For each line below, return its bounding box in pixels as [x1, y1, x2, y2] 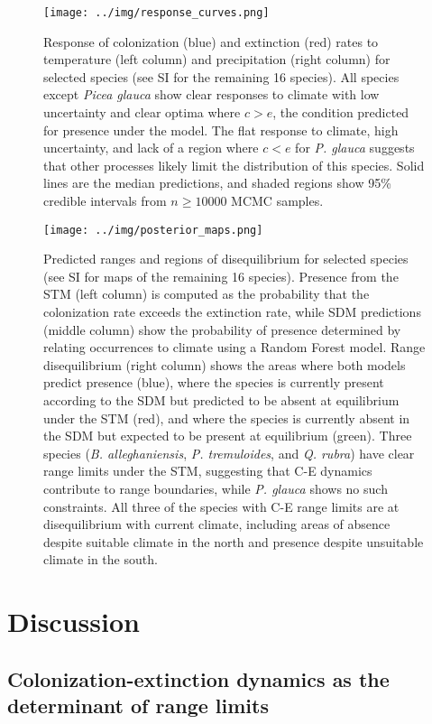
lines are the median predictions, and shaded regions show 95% [43, 173, 391, 192]
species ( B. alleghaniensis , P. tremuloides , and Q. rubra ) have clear [43, 443, 415, 462]
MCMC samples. [231, 191, 324, 209]
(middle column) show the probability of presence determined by [43, 320, 401, 339]
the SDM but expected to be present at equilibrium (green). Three [43, 426, 412, 445]
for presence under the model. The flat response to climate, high [43, 120, 399, 139]
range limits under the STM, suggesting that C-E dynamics [43, 461, 372, 480]
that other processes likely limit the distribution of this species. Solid [43, 155, 425, 174]
